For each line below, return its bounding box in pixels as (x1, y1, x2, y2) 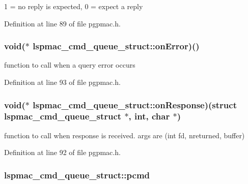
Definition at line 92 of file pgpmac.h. (4, 147, 121, 158)
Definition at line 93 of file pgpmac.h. (4, 77, 121, 87)
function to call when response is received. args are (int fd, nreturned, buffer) (4, 130, 245, 140)
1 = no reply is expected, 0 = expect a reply (4, 1, 143, 11)
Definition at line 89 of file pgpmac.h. (4, 18, 121, 28)
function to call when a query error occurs (4, 59, 135, 70)
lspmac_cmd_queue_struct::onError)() (33, 40, 200, 52)
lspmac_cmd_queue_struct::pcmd (4, 168, 150, 181)
